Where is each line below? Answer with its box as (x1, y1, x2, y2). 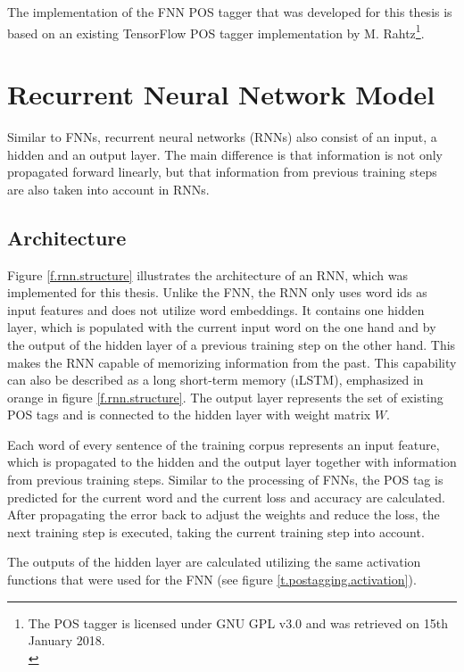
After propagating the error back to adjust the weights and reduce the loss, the (7, 505, 440, 524)
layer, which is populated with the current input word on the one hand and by (7, 318, 436, 336)
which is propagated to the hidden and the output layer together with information (7, 452, 457, 471)
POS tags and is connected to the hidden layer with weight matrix (7, 405, 371, 424)
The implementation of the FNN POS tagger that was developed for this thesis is (7, 3, 452, 21)
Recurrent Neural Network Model (7, 76, 435, 112)
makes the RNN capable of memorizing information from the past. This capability (7, 353, 457, 371)
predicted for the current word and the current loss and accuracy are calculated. (7, 487, 445, 506)
